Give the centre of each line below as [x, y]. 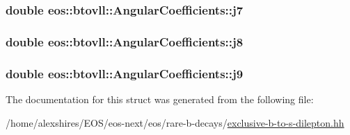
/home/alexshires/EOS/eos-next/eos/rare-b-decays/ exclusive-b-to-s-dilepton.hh [175, 122]
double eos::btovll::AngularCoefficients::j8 [125, 41]
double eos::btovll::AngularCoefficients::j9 [125, 73]
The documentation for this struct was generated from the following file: [160, 99]
